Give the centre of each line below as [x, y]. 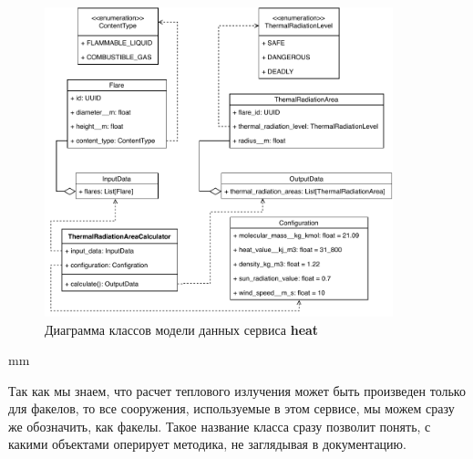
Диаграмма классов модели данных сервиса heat [182, 329]
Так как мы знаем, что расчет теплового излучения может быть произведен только [237, 390]
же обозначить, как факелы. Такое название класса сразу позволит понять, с [220, 426]
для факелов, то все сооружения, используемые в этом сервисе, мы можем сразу [231, 408]
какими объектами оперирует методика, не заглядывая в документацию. [207, 444]
